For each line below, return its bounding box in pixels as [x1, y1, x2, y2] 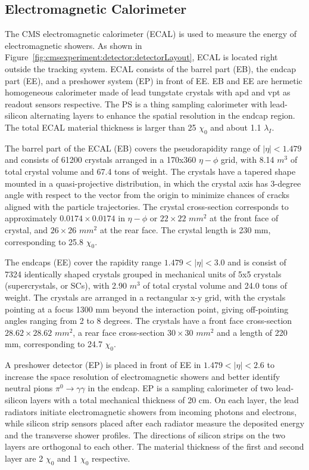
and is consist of [227, 256, 286, 268]
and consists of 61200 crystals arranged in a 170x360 [5, 153, 196, 166]
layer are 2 [5, 452, 43, 464]
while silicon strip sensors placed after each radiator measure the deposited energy [5, 417, 305, 429]
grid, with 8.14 [221, 153, 274, 166]
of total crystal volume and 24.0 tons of [143, 279, 287, 292]
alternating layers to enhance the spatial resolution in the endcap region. [30, 109, 295, 122]
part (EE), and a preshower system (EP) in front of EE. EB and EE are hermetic [5, 74, 302, 86]
